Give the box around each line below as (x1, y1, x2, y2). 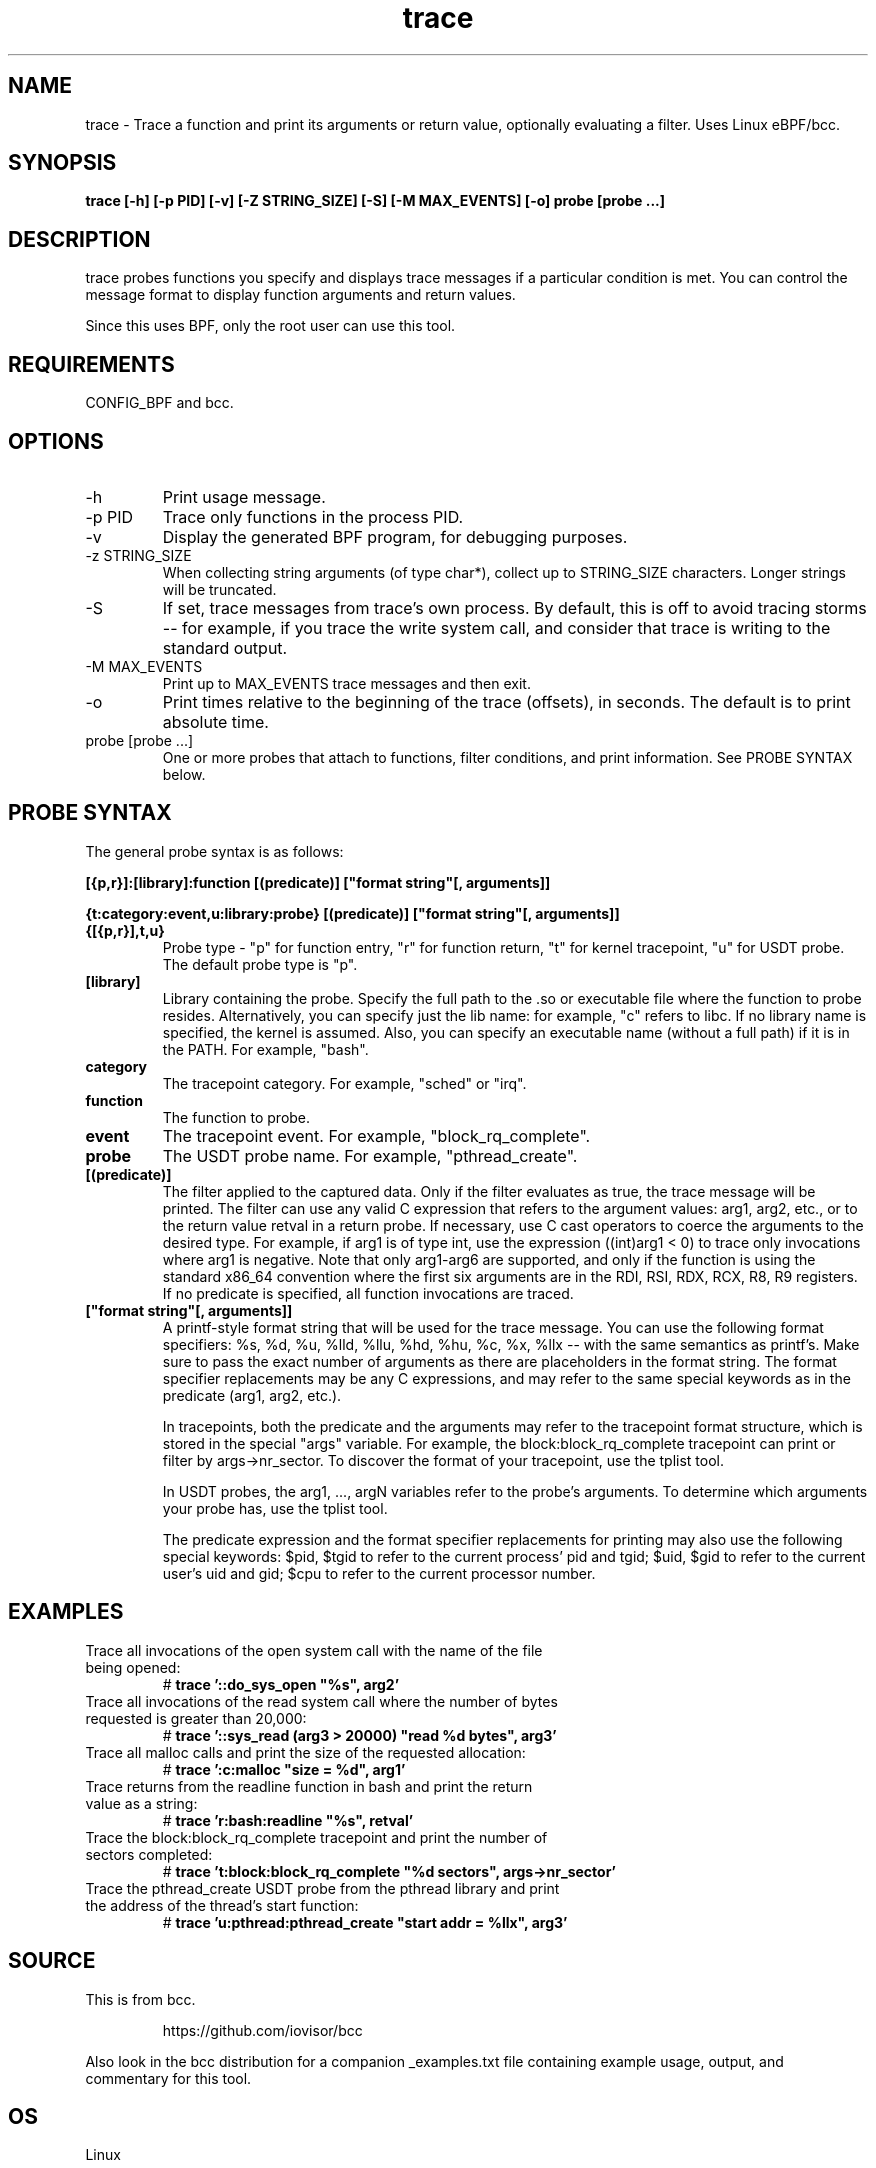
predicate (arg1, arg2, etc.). (162, 1386, 342, 1404)
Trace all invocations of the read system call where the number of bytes (85, 1692, 558, 1710)
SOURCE (8, 1948, 96, 1974)
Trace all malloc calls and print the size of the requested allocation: (85, 1743, 526, 1761)
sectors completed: (85, 1845, 213, 1863)
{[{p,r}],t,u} (85, 921, 165, 939)
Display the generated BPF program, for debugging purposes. (162, 526, 628, 547)
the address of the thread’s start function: (85, 1896, 359, 1914)
